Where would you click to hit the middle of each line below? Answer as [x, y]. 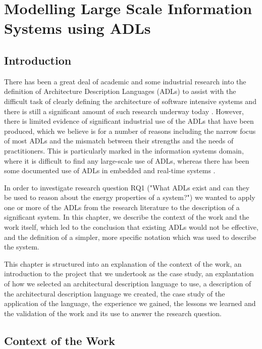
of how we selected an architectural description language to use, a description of [128, 284]
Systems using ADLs [77, 28]
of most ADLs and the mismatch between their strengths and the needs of [119, 141]
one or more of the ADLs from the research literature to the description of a [122, 207]
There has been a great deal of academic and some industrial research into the [125, 81]
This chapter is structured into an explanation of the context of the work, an [123, 263]
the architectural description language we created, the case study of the [115, 293]
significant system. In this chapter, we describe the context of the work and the [127, 217]
